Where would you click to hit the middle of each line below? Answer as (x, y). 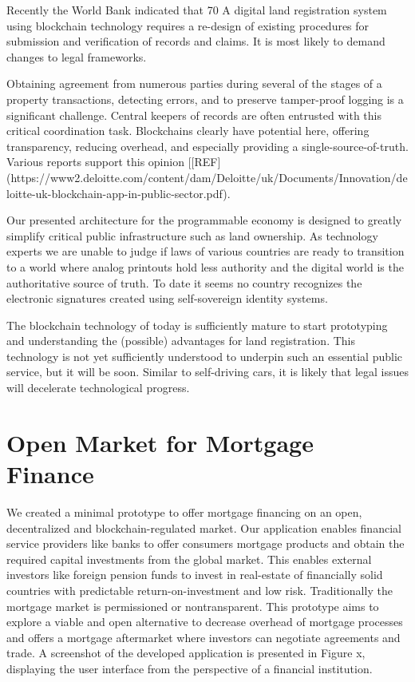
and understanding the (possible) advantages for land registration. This (181, 341)
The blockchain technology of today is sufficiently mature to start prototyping (197, 325)
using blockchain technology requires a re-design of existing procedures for (188, 25)
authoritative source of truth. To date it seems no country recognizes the (184, 282)
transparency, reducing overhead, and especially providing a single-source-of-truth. (207, 146)
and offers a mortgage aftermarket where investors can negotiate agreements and (204, 637)
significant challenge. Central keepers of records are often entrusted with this (194, 115)
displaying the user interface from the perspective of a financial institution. (190, 668)
